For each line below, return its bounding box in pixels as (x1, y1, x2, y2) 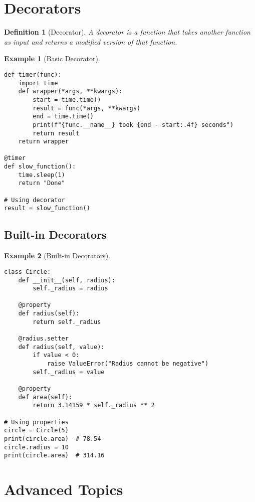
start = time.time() (33, 96, 101, 103)
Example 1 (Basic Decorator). (4, 53, 100, 64)
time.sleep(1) (18, 171, 65, 179)
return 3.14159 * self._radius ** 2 (33, 402, 155, 409)
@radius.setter (18, 335, 69, 343)
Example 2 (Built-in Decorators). (4, 250, 110, 261)
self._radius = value (33, 368, 105, 376)
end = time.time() (33, 113, 94, 120)
